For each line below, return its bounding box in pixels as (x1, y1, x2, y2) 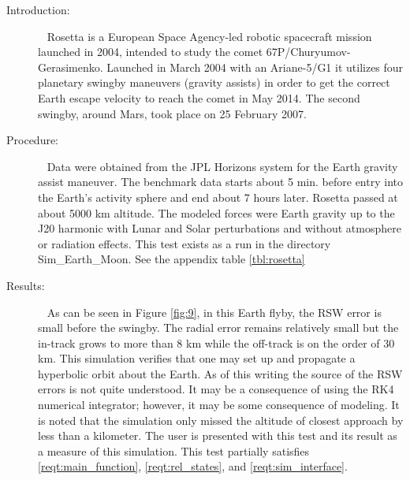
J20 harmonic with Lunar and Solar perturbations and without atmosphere (38, 220, 401, 236)
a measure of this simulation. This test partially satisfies (38, 442, 310, 459)
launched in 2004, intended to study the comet (38, 43, 263, 60)
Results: (6, 277, 45, 293)
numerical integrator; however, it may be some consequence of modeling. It (38, 396, 400, 413)
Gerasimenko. (38, 58, 103, 75)
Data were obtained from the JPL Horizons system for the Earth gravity (47, 158, 398, 174)
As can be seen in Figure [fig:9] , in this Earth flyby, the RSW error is (47, 303, 382, 320)
